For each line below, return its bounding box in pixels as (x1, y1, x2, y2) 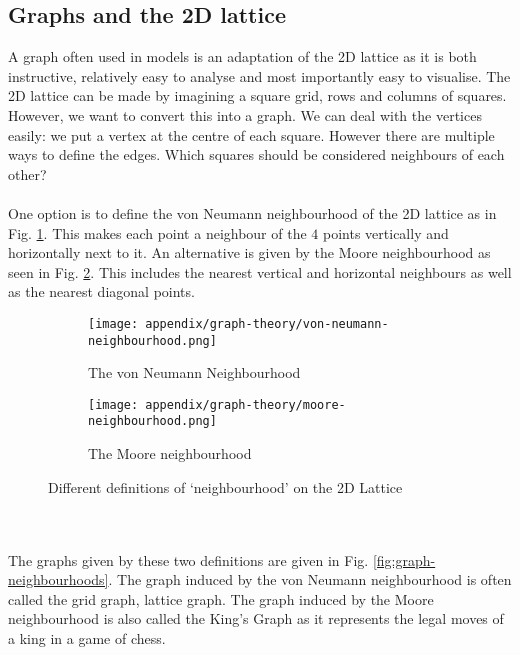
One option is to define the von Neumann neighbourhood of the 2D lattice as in (8, 202, 497, 223)
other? (8, 163, 47, 184)
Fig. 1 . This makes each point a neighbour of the (8, 222, 307, 243)
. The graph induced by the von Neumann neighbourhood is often (108, 569, 512, 590)
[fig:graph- (372, 549, 436, 570)
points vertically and (323, 222, 449, 243)
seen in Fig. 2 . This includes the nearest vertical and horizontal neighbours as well (8, 261, 512, 282)
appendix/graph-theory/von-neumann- (145, 316, 389, 331)
